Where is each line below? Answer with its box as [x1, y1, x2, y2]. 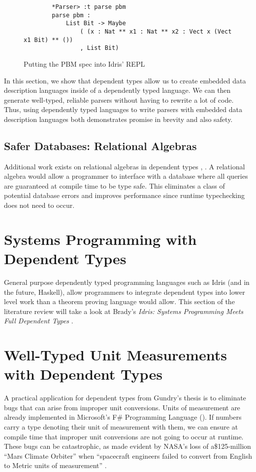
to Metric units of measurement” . [4, 460, 107, 471]
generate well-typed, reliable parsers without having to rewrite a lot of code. [4, 94, 234, 105]
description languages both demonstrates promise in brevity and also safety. [4, 114, 233, 124]
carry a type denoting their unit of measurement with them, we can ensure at [4, 422, 238, 432]
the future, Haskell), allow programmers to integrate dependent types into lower [4, 286, 245, 297]
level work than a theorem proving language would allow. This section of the [4, 296, 235, 307]
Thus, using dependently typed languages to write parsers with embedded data [4, 104, 242, 115]
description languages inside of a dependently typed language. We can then [4, 85, 231, 95]
